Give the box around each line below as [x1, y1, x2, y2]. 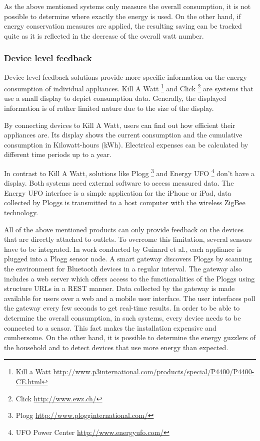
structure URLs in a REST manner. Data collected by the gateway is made [4, 283, 235, 293]
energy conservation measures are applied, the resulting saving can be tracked [4, 21, 242, 31]
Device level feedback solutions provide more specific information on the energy [4, 71, 247, 82]
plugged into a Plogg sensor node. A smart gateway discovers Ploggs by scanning [4, 253, 252, 264]
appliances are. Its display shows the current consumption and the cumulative [4, 129, 242, 140]
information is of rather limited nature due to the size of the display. [4, 103, 214, 113]
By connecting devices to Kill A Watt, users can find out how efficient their [4, 119, 235, 130]
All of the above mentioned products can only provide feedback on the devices [4, 224, 243, 234]
